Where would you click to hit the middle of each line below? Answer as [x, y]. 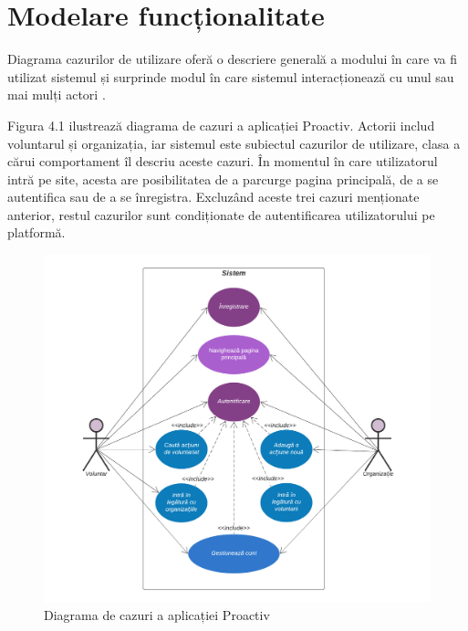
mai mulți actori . [57, 95]
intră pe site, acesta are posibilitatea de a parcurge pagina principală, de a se [223, 179]
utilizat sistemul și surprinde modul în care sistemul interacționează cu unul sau [231, 76]
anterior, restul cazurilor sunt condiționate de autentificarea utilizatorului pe [221, 214]
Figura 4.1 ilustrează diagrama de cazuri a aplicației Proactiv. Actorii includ [221, 125]
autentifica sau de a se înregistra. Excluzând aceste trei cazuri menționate [213, 197]
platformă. [36, 232]
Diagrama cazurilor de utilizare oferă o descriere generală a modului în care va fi [232, 59]
